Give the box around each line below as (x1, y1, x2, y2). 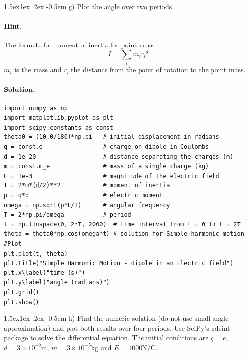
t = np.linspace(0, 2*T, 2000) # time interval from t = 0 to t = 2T (4, 221, 241, 228)
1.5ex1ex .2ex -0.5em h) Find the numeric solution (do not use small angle (4, 313, 229, 323)
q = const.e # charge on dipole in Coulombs (4, 143, 209, 151)
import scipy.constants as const (4, 124, 113, 131)
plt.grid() (4, 288, 39, 296)
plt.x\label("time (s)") (4, 269, 85, 276)
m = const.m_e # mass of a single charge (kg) (4, 163, 209, 170)
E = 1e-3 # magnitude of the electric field (4, 172, 219, 179)
